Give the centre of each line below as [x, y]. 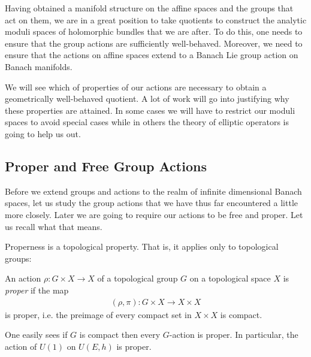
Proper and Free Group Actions [106, 166]
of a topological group [138, 278]
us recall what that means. [54, 226]
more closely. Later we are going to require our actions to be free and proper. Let [154, 214]
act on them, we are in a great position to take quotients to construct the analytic [156, 19]
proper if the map [37, 290]
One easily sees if [36, 335]
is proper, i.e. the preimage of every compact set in [98, 314]
